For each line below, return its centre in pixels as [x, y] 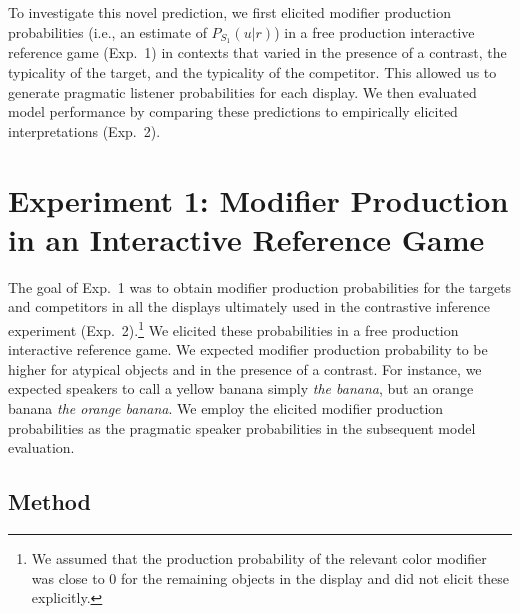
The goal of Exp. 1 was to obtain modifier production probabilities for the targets [260, 286]
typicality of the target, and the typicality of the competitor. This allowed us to [252, 72]
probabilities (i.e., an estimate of [107, 31]
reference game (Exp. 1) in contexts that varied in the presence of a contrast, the [257, 52]
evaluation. [41, 447]
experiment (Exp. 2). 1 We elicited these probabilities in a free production [233, 328]
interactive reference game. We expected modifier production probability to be [248, 349]
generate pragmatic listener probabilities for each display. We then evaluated [242, 91]
